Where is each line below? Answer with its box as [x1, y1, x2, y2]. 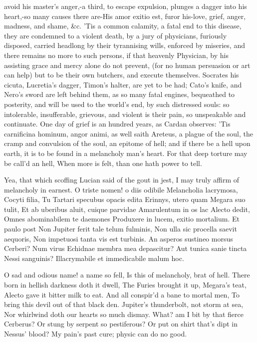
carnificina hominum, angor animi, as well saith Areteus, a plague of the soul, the [4, 128, 253, 138]
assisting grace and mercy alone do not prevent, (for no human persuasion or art [4, 59, 251, 70]
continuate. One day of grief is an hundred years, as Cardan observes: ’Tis [4, 118, 231, 129]
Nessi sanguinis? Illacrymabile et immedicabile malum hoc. [4, 252, 184, 263]
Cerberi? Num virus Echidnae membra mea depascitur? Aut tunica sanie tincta [4, 243, 247, 253]
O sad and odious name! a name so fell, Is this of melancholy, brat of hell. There [4, 269, 250, 280]
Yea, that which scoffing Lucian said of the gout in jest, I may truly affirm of [4, 174, 240, 185]
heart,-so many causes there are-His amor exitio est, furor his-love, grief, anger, [4, 10, 246, 21]
